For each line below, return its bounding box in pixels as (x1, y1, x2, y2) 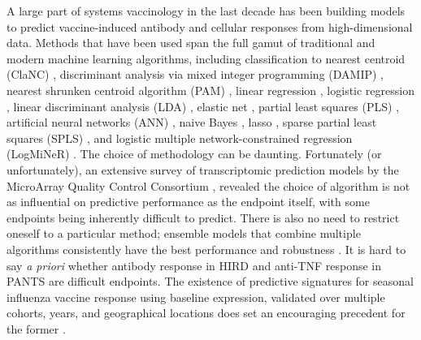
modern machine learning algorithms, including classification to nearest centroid (7, 49, 406, 67)
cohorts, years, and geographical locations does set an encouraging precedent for (7, 304, 406, 321)
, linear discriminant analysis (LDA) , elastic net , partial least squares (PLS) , (7, 97, 399, 114)
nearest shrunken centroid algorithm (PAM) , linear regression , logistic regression (7, 81, 414, 98)
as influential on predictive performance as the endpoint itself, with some (7, 193, 370, 210)
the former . (7, 320, 66, 337)
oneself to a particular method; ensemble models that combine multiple (7, 225, 361, 242)
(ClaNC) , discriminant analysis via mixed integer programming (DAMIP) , (7, 66, 384, 83)
